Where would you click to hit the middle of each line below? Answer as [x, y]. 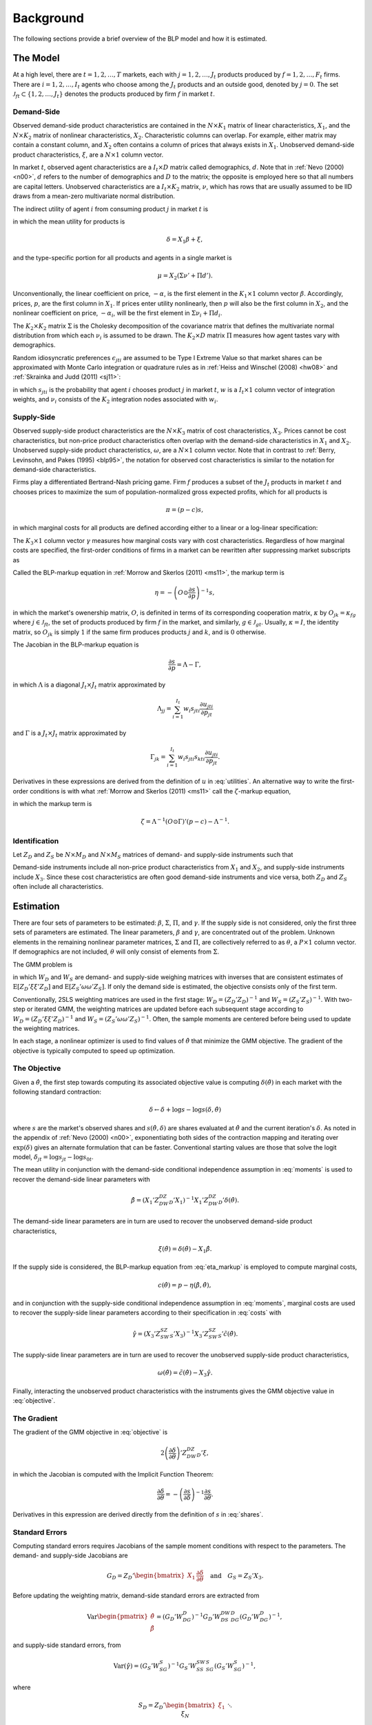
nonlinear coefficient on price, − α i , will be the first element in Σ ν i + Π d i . [117, 314]
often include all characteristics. [58, 887]
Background [48, 18]
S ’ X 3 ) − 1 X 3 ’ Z [189, 1334]
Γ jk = [158, 758]
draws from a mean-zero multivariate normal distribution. [94, 196]
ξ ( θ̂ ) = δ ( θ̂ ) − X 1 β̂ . [185, 1250]
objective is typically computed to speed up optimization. [94, 1051]
